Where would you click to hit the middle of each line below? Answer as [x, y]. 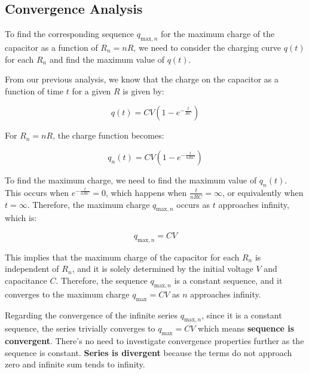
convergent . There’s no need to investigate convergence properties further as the [154, 341]
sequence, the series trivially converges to [80, 328]
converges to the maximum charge [67, 294]
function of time [34, 91]
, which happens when [146, 192]
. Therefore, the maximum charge [88, 204]
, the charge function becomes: [108, 135]
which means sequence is [246, 328]
